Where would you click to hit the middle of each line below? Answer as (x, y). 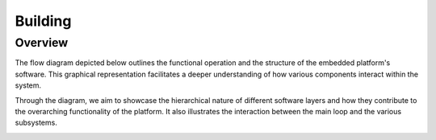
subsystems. (36, 123)
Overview (42, 43)
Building (43, 21)
